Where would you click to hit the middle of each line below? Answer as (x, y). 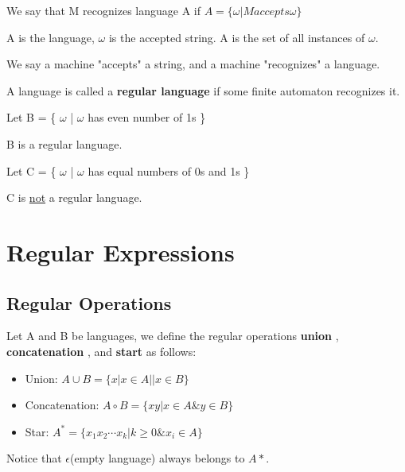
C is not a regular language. (74, 197)
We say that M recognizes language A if (104, 10)
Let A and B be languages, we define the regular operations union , (173, 336)
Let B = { (31, 117)
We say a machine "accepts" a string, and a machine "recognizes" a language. (193, 64)
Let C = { (31, 170)
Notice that (34, 458)
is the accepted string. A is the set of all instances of (237, 37)
